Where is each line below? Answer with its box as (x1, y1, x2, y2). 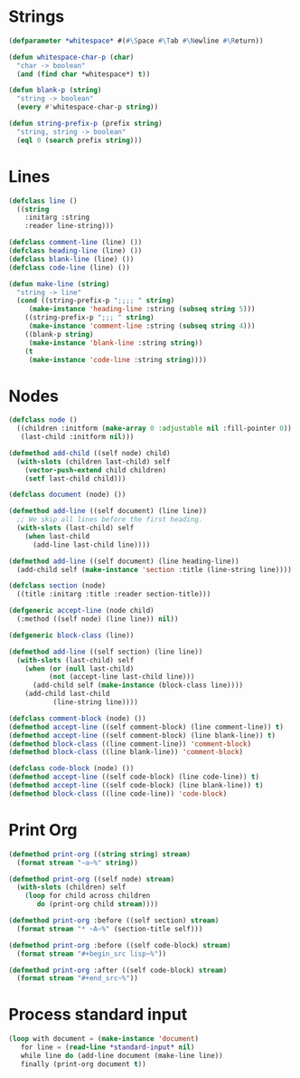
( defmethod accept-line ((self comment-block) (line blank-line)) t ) (8, 730, 277, 739)
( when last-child (24, 531, 90, 540)
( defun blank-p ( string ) (8, 86, 102, 95)
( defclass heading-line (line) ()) (8, 246, 143, 255)
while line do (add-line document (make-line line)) (20, 1051, 223, 1060)
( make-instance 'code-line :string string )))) (28, 355, 207, 364)
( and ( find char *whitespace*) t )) (16, 70, 151, 79)
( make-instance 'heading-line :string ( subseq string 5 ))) (28, 305, 256, 314)
